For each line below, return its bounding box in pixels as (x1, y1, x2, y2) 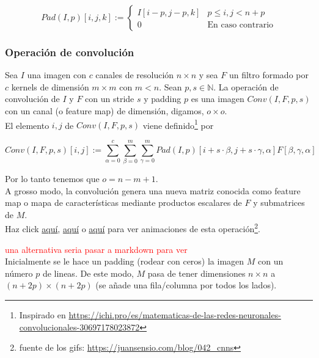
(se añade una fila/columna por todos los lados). (95, 279, 277, 291)
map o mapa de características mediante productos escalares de (5, 196, 242, 209)
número (5, 266, 33, 279)
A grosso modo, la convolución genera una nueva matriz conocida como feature (5, 184, 301, 197)
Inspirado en (19, 308, 66, 321)
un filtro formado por (229, 68, 309, 81)
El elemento (5, 119, 50, 131)
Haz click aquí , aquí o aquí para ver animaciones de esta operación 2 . (5, 221, 260, 235)
